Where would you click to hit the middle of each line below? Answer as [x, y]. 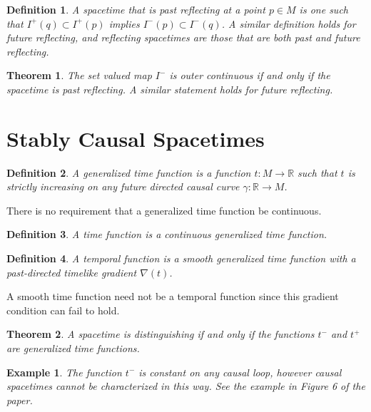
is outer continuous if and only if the [250, 75]
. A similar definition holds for [289, 23]
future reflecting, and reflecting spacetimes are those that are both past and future [183, 37]
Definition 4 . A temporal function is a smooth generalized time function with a [181, 258]
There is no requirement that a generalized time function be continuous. [164, 210]
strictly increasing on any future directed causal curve [123, 186]
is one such [324, 9]
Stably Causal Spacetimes [136, 138]
